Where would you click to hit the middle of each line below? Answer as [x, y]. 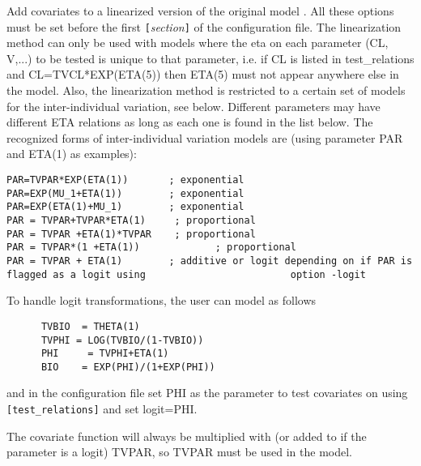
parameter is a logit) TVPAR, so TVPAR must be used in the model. [179, 452]
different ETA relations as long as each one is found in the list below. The [190, 122]
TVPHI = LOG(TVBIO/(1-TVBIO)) [122, 340]
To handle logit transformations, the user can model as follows [162, 300]
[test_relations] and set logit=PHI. [102, 409]
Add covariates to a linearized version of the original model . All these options [200, 11]
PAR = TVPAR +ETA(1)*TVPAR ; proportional [131, 234]
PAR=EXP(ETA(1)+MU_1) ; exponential [125, 207]
